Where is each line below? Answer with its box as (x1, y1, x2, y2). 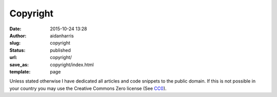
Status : (9, 47, 26, 53)
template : (9, 68, 31, 74)
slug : (9, 40, 21, 46)
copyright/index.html (50, 62, 94, 68)
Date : (9, 26, 22, 32)
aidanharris (50, 32, 74, 38)
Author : (9, 32, 27, 38)
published (50, 47, 71, 53)
